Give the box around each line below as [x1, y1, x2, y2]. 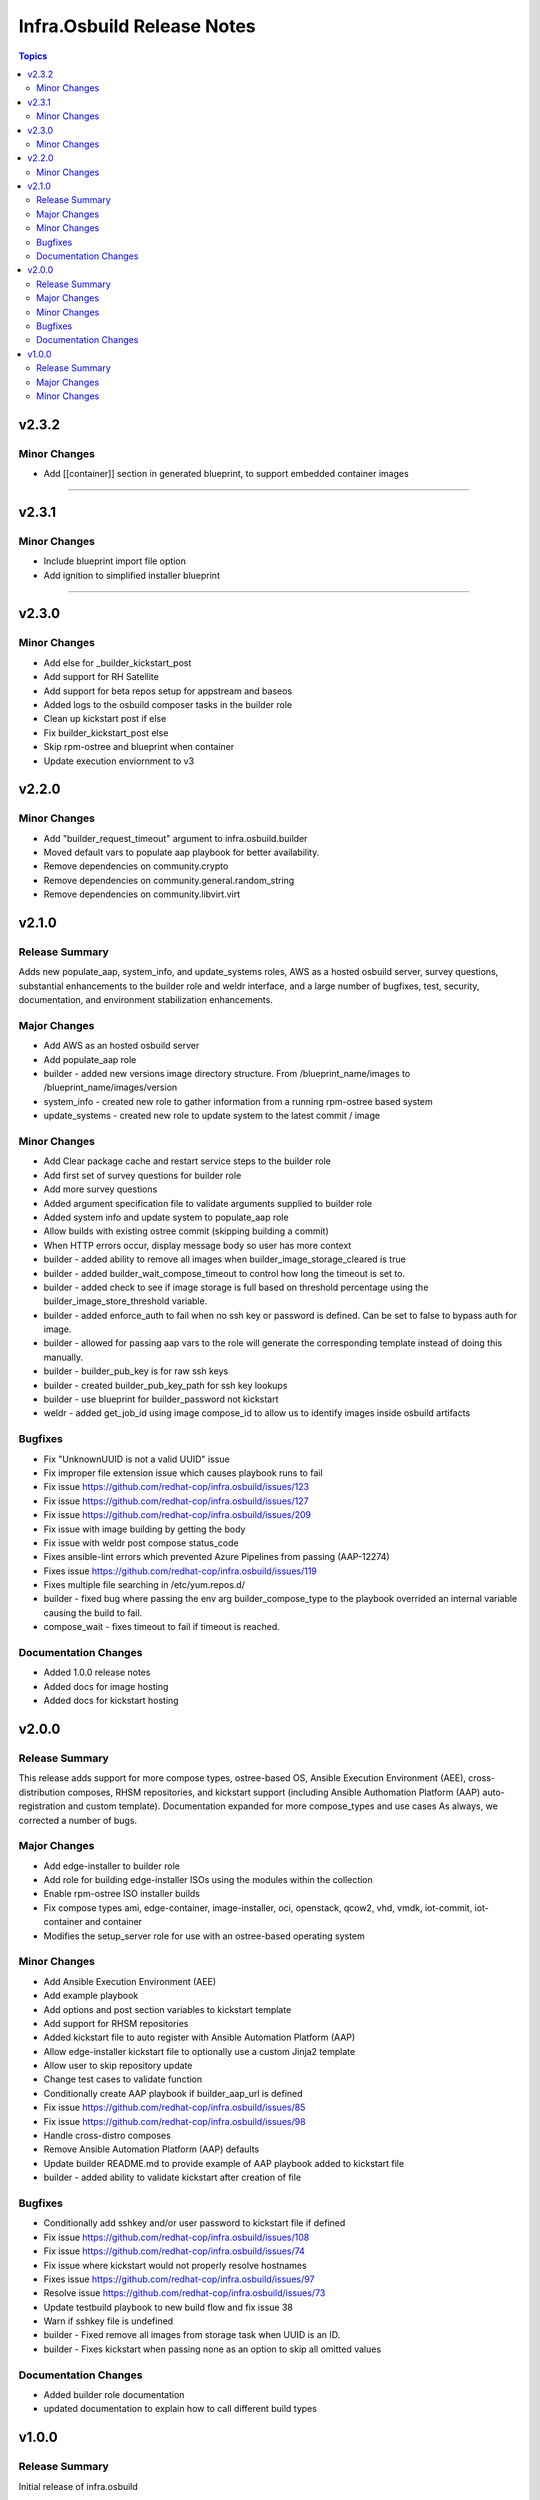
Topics [18, 50, 48, 62]
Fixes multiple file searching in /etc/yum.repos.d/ [43, 1579, 245, 1591]
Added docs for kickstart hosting [43, 1695, 179, 1707]
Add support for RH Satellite [43, 671, 159, 683]
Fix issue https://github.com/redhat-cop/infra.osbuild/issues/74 [43, 2245, 305, 2257]
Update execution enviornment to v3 [43, 755, 195, 767]
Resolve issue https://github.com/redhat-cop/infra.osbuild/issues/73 [43, 2287, 326, 2299]
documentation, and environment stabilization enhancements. [18, 994, 274, 1006]
